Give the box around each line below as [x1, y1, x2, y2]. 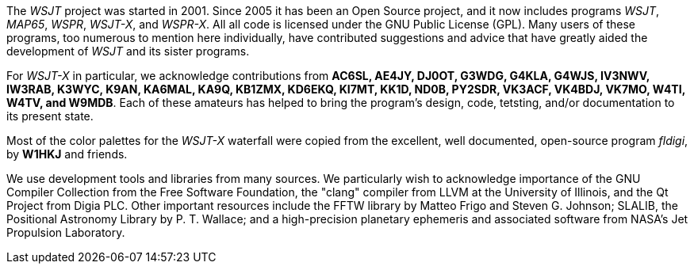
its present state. [6, 109, 94, 123]
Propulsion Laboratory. [6, 226, 125, 239]
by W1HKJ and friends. [6, 147, 128, 161]
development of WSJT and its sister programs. [6, 44, 250, 58]
